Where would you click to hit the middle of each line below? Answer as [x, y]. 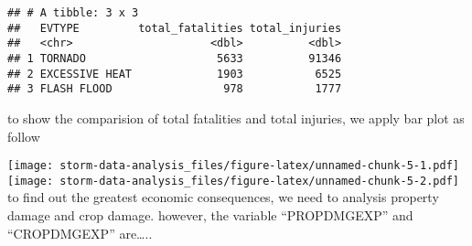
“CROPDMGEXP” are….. [80, 233]
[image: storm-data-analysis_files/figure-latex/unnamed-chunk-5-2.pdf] [233, 181]
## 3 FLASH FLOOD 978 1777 [175, 89]
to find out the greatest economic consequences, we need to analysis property [223, 197]
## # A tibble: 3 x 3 [73, 13]
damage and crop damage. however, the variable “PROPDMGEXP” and [210, 215]
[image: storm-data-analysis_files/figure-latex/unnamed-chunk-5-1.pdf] [233, 166]
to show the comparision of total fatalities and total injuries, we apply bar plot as [236, 118]
